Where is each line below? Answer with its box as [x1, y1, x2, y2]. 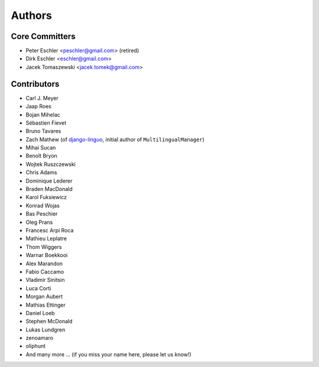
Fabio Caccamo [25, 268, 64, 275]
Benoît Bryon [25, 152, 57, 160]
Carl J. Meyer [25, 95, 58, 102]
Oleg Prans [25, 219, 53, 226]
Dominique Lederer [25, 177, 73, 184]
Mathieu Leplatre [25, 235, 67, 242]
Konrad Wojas [25, 202, 60, 209]
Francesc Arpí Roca [25, 227, 74, 233]
